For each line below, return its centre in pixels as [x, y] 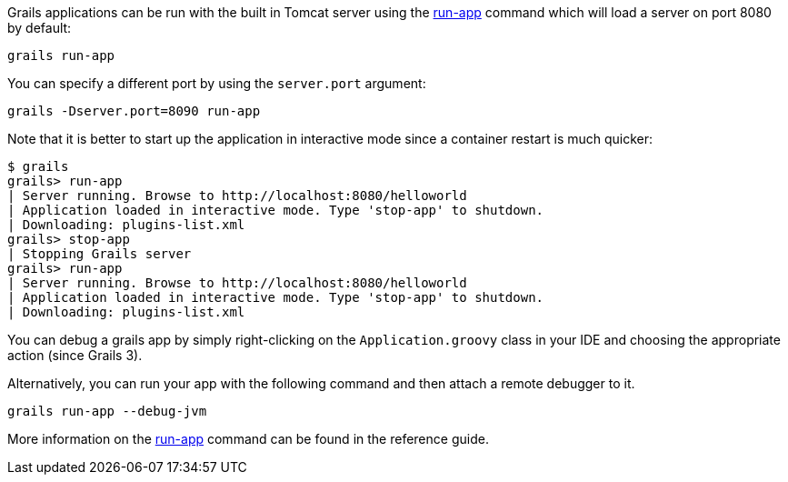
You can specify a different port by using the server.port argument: [217, 83]
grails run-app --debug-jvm [107, 411]
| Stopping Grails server [100, 254]
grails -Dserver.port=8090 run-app [134, 111]
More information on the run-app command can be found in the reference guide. [248, 439]
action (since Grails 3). [75, 355]
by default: [40, 28]
